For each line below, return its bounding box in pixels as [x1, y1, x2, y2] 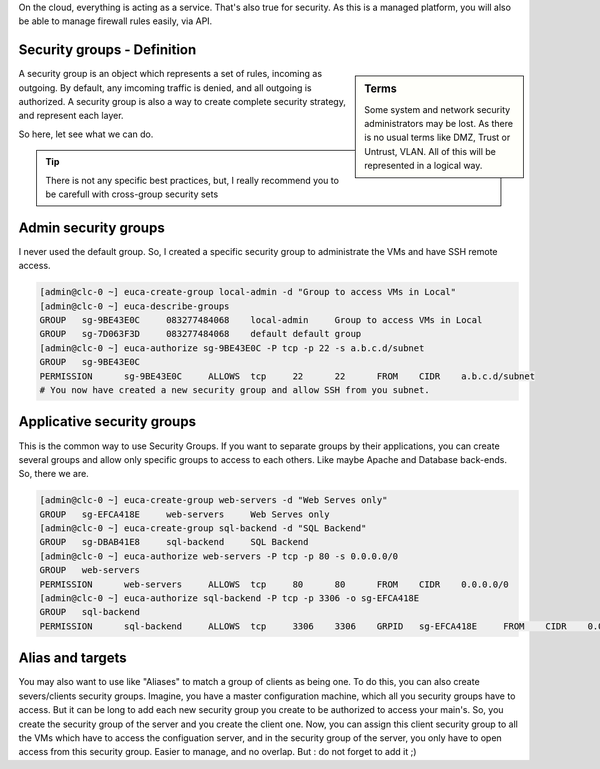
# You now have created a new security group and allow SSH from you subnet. [39, 385, 430, 396]
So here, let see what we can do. [18, 128, 154, 140]
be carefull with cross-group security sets [45, 188, 219, 200]
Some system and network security [364, 103, 511, 115]
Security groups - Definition [18, 41, 197, 59]
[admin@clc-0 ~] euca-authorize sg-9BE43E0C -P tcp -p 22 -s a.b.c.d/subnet [39, 342, 425, 354]
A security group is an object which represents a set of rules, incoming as [18, 68, 323, 80]
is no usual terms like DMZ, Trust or [364, 131, 511, 144]
